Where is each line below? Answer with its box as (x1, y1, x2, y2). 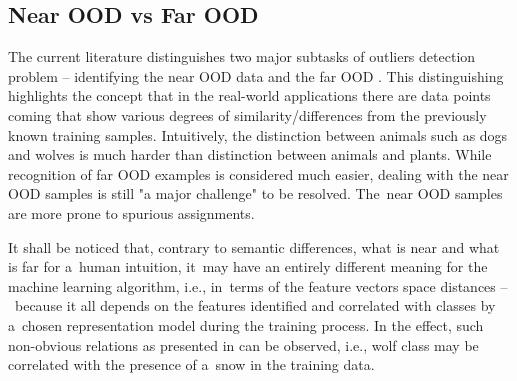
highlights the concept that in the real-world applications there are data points (8, 85, 491, 106)
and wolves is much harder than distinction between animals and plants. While (8, 144, 492, 165)
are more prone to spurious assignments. (8, 202, 255, 223)
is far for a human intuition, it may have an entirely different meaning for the (8, 256, 488, 277)
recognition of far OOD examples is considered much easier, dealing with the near (8, 163, 509, 184)
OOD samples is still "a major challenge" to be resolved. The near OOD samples (8, 183, 503, 204)
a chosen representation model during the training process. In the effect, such (8, 314, 484, 335)
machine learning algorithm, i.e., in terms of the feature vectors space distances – (8, 275, 508, 296)
